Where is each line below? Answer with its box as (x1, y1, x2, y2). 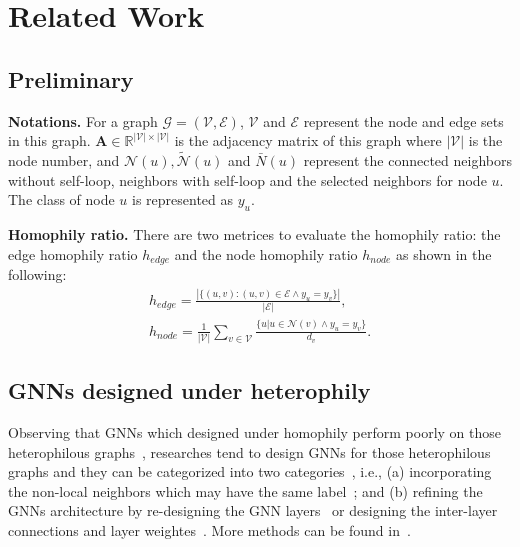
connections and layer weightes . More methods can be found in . (8, 520, 411, 541)
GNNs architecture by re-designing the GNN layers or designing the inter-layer (8, 500, 498, 521)
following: (8, 264, 67, 285)
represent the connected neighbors (303, 149, 512, 170)
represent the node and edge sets (303, 110, 504, 131)
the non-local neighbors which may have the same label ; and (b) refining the (8, 480, 483, 501)
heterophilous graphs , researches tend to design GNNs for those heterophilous (8, 441, 491, 462)
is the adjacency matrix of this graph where (174, 130, 442, 151)
